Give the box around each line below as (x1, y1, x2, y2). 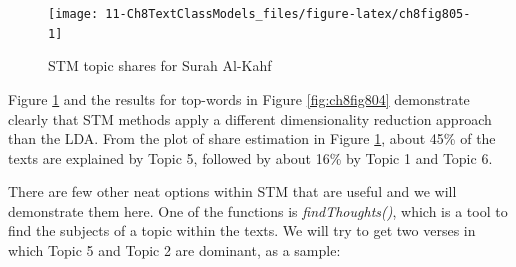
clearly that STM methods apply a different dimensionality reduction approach (8, 108, 492, 129)
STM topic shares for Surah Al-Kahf (48, 55, 272, 76)
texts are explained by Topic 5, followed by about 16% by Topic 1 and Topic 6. (8, 147, 493, 168)
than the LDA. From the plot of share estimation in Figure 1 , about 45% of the (8, 128, 496, 149)
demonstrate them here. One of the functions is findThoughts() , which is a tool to (8, 200, 508, 221)
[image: (48, 7, 99, 21)
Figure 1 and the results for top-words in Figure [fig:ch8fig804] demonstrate (8, 88, 470, 109)
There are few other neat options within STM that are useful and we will (8, 181, 457, 202)
